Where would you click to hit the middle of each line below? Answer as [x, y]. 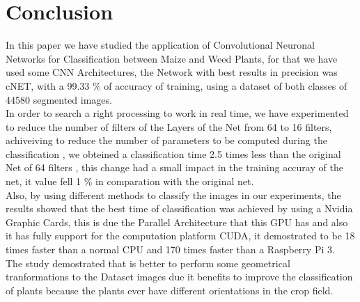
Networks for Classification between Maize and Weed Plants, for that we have [172, 58]
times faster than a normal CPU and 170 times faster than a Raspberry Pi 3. [170, 249]
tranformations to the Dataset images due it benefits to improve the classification [179, 277]
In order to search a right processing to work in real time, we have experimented [177, 113]
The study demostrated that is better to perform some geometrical [148, 263]
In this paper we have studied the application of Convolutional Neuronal [160, 45]
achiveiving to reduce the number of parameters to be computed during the [166, 140]
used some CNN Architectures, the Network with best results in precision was [172, 72]
